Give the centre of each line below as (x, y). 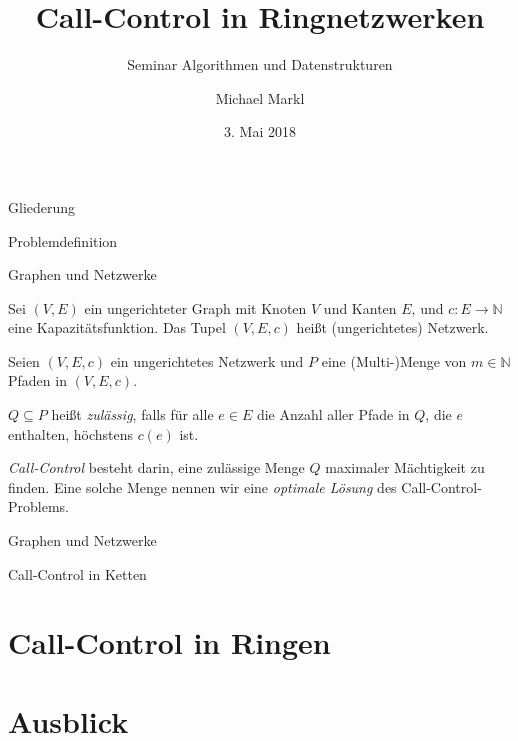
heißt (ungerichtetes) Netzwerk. (392, 327)
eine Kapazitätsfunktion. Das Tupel (117, 327)
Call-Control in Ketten (77, 573)
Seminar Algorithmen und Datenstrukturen (260, 64)
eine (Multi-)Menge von (394, 360)
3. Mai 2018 (260, 131)
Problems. (38, 506)
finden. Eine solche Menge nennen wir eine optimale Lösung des (202, 486)
